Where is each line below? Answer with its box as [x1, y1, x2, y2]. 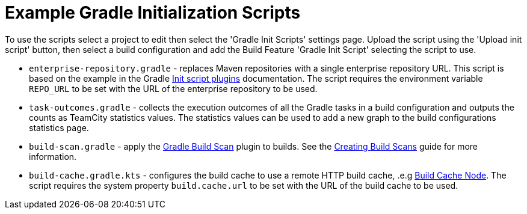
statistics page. [29, 122, 89, 133]
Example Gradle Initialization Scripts [5, 2, 301, 23]
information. [29, 151, 77, 162]
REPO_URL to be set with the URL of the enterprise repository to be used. [29, 83, 318, 94]
